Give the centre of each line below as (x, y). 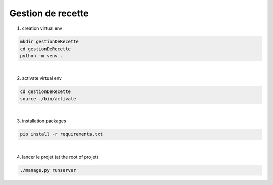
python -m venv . (41, 56)
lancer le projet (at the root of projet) (60, 157)
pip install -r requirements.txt (61, 134)
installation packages (44, 121)
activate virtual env (42, 78)
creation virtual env (42, 28)
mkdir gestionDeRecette (50, 41)
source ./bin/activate (48, 99)
